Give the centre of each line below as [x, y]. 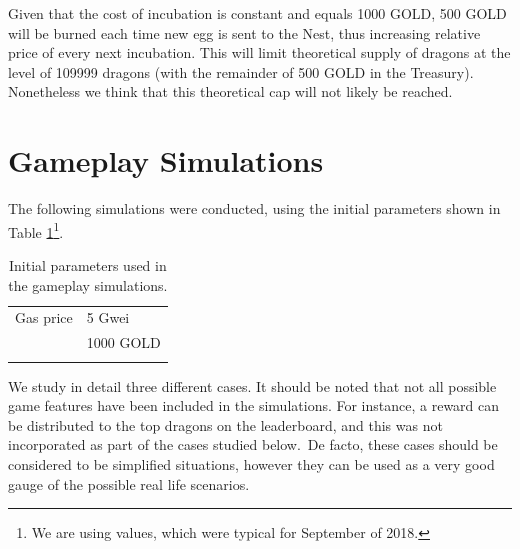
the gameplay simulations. [88, 284]
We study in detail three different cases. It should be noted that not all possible [252, 385]
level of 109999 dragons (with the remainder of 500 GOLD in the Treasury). [241, 71]
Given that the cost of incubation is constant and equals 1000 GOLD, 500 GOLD [257, 13]
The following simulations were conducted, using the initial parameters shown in [254, 208]
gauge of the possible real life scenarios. [129, 483]
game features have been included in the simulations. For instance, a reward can [254, 405]
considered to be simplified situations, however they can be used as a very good [251, 463]
